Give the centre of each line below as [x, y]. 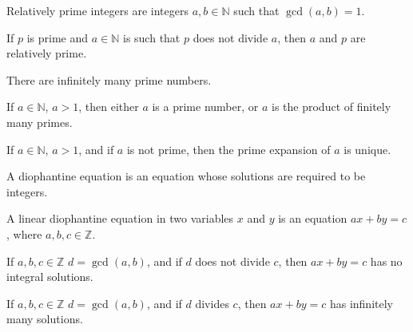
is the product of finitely [332, 107]
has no [386, 261]
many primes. [40, 122]
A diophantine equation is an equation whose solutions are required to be [186, 176]
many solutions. [45, 319]
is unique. [367, 149]
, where [24, 233]
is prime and [58, 37]
